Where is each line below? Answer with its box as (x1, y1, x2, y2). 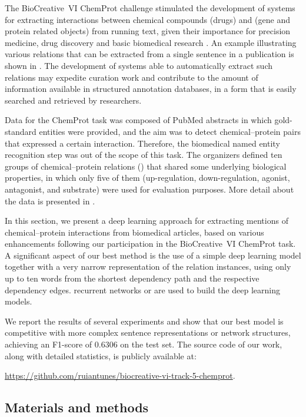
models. (5, 295, 32, 307)
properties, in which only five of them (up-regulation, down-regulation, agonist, (5, 171, 290, 184)
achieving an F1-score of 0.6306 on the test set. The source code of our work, (5, 338, 282, 350)
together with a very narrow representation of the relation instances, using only (5, 260, 291, 273)
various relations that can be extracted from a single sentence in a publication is (5, 48, 294, 60)
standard (5, 125, 36, 137)
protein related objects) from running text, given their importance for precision (5, 25, 291, 37)
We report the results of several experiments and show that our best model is (5, 315, 284, 327)
